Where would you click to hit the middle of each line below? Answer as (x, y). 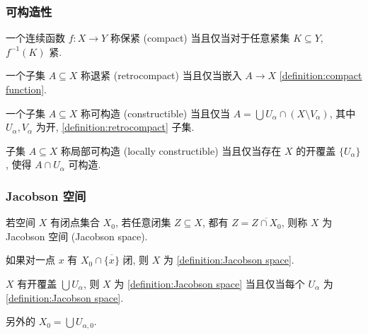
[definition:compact (321, 75)
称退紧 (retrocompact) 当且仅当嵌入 (161, 75)
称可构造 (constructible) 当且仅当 (155, 113)
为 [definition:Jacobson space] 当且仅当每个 (209, 283)
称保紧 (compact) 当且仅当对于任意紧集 (200, 38)
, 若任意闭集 (143, 222)
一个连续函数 (35, 38)
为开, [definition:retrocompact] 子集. (115, 127)
